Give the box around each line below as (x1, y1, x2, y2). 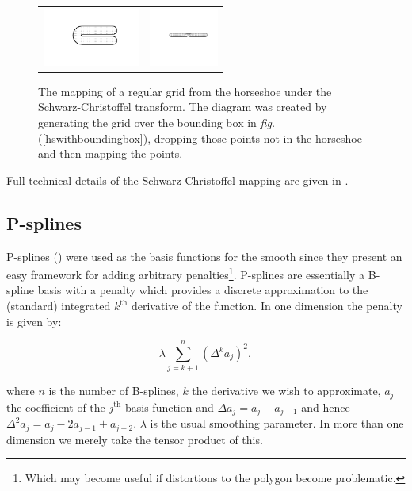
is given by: (6, 313, 62, 329)
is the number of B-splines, (48, 382, 179, 399)
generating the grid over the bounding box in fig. (38, 114, 276, 131)
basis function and (124, 398, 214, 415)
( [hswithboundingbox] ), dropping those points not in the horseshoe (38, 129, 362, 146)
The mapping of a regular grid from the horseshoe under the (38, 82, 332, 99)
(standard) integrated (6, 297, 111, 314)
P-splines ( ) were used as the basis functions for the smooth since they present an (6, 247, 402, 264)
